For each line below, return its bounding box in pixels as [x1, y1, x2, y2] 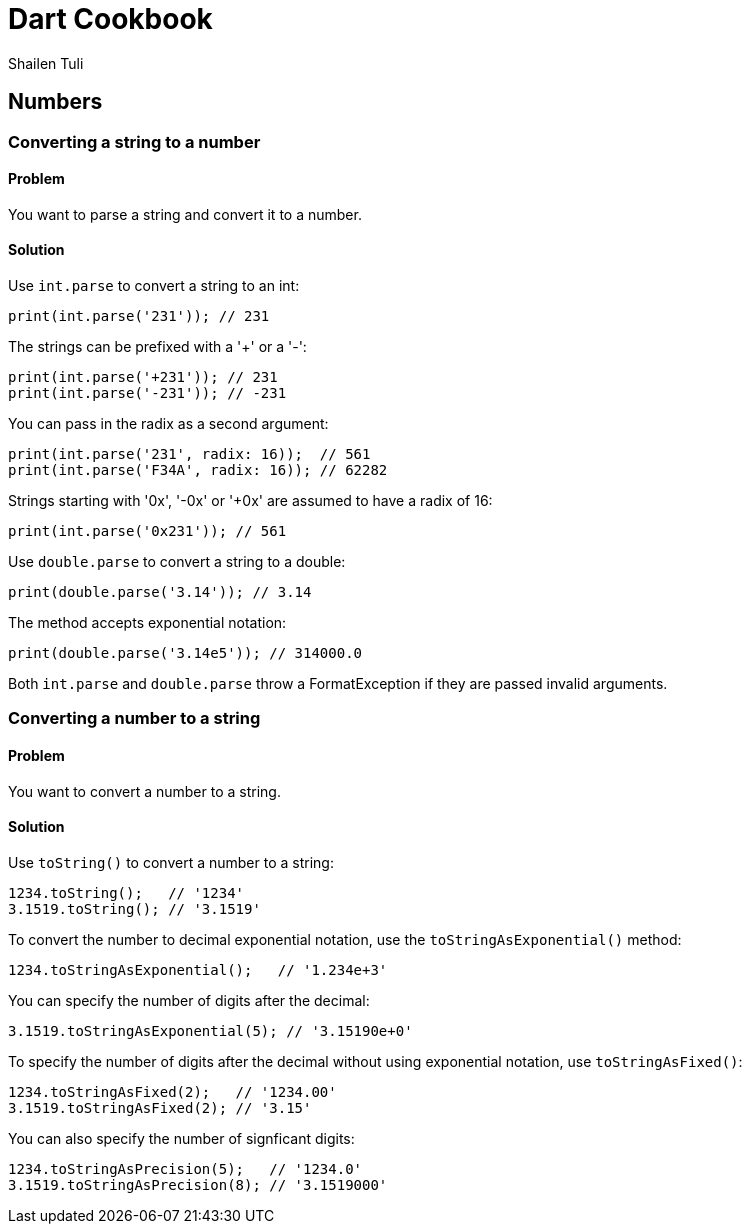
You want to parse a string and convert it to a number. [8, 205, 362, 223]
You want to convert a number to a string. [8, 782, 281, 800]
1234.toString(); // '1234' [8, 884, 245, 901]
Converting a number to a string [8, 708, 261, 729]
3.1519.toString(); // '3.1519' [8, 900, 261, 917]
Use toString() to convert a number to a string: [8, 853, 334, 871]
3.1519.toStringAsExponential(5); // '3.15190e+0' [8, 1022, 413, 1039]
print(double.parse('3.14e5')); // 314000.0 [8, 645, 363, 662]
